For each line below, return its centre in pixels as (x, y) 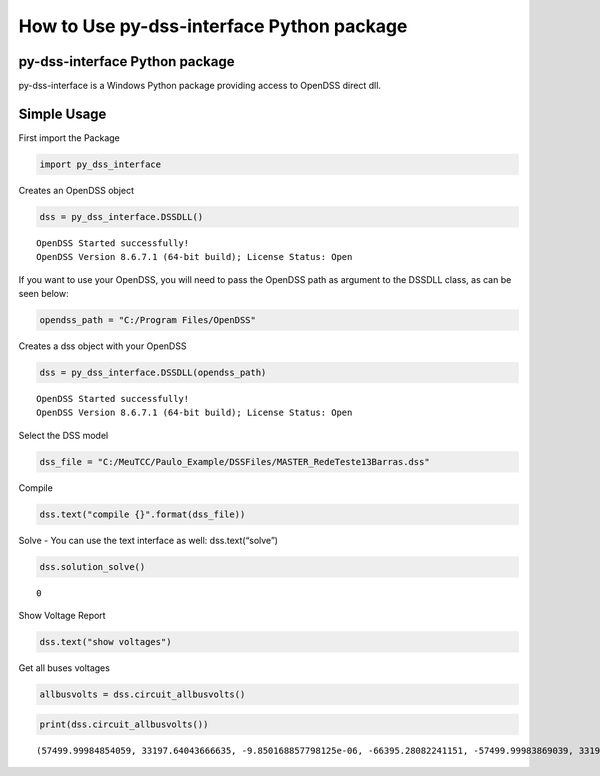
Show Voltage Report (62, 616)
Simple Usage (62, 113)
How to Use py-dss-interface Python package (213, 26)
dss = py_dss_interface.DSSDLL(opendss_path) (153, 373)
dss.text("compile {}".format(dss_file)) (142, 514)
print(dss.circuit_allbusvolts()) (124, 724)
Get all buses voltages (64, 668)
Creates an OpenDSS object (76, 190)
